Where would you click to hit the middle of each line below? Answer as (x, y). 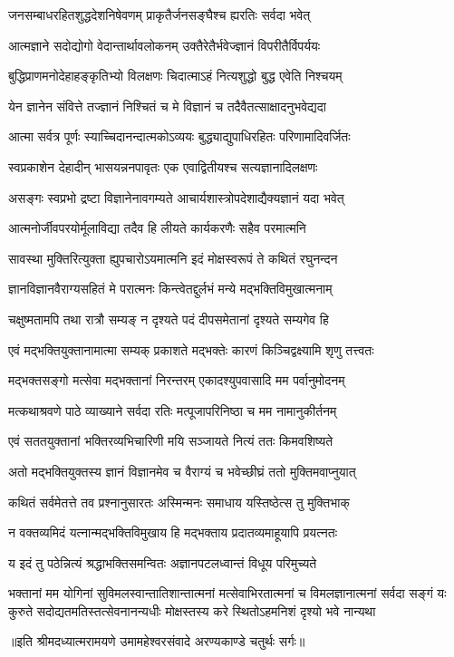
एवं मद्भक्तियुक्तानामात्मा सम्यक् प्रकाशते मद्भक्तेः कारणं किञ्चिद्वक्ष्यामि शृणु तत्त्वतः (191, 349)
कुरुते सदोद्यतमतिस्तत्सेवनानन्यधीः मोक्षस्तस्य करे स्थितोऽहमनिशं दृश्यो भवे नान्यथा (192, 610)
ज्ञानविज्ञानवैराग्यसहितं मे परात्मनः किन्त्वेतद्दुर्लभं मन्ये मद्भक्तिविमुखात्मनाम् (170, 289)
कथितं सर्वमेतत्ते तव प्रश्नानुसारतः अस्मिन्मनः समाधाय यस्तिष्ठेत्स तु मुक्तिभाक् (179, 502)
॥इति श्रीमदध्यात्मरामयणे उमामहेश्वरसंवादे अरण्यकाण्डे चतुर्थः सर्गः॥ (157, 641)
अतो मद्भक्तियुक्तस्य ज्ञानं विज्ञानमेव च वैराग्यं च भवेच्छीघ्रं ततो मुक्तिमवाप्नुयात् (182, 471)
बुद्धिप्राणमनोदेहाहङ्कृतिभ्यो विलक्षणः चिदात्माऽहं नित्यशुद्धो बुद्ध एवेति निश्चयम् (175, 76)
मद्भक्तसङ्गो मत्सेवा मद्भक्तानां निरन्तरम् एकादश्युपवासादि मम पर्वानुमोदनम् (177, 380)
